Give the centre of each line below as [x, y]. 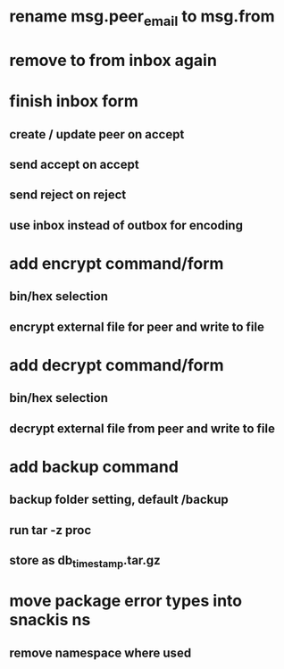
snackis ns [50, 620]
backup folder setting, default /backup [119, 500]
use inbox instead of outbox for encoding [126, 225]
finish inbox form [74, 101]
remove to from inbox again [113, 60]
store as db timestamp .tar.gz [85, 562]
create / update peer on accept [97, 134]
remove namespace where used [100, 652]
